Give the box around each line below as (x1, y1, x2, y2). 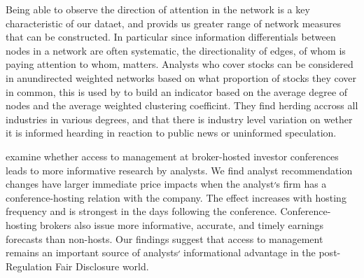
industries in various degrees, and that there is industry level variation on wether (6, 111, 353, 126)
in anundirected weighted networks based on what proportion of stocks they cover (6, 70, 357, 85)
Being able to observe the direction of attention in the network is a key (6, 2, 310, 16)
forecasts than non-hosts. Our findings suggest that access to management (6, 231, 323, 246)
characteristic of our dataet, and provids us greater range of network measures (6, 15, 342, 30)
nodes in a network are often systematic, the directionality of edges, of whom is (6, 43, 346, 57)
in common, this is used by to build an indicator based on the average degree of (6, 84, 348, 99)
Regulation (6, 258, 52, 273)
